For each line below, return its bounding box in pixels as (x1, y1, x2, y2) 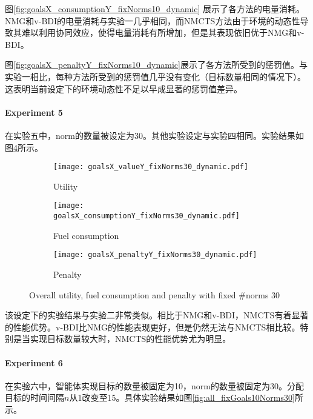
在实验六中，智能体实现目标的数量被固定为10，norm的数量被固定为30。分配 (5, 379, 304, 392)
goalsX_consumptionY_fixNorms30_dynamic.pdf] (53, 212, 240, 221)
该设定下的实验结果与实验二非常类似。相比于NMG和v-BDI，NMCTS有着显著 (5, 309, 309, 321)
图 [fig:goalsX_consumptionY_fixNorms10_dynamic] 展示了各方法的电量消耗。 (5, 2, 305, 15)
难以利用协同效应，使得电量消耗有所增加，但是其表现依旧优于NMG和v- (21, 26, 305, 39)
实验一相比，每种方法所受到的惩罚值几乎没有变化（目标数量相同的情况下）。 (5, 70, 306, 82)
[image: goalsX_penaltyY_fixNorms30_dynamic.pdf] (53, 250, 257, 260)
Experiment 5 (5, 106, 63, 118)
